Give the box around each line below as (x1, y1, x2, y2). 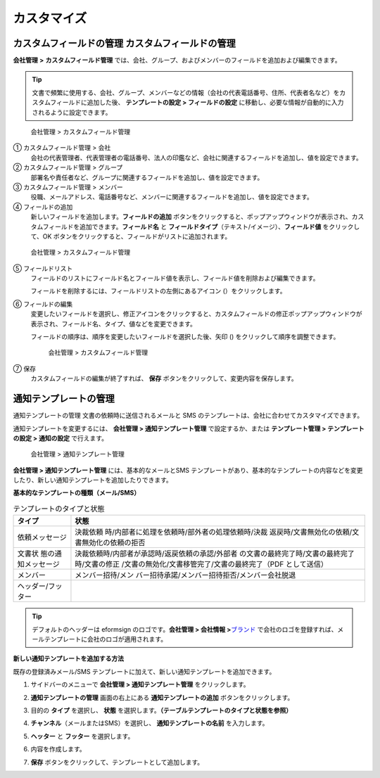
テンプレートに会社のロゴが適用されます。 (44, 635, 167, 644)
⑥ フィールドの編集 (13, 300, 73, 308)
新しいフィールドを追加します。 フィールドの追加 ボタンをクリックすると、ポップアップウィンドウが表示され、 (30, 212, 352, 221)
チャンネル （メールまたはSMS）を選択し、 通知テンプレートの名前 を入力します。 (30, 719, 269, 727)
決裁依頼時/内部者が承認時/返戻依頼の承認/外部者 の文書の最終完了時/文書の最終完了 (75, 549, 355, 559)
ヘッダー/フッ (17, 581, 63, 591)
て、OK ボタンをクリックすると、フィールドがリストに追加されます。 (30, 232, 232, 241)
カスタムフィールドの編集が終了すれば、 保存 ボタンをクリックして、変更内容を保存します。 (30, 374, 298, 383)
